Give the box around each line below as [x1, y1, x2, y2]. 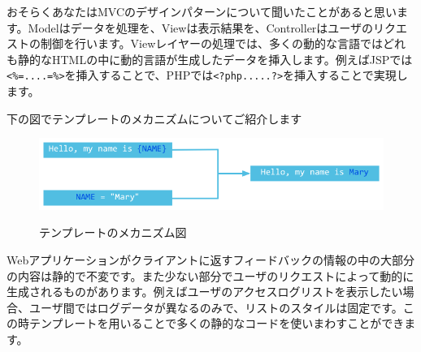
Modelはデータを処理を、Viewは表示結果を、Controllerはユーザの [28, 19, 374, 36]
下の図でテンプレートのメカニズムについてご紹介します [7, 109, 302, 127]
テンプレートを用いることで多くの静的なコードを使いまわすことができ [28, 315, 405, 332]
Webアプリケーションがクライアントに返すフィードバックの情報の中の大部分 [7, 251, 415, 268]
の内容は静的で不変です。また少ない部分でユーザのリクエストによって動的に [7, 267, 414, 284]
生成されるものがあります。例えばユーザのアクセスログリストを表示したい [7, 283, 403, 300]
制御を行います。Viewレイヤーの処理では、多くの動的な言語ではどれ [40, 35, 406, 52]
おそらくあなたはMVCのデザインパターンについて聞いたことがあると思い [7, 3, 397, 19]
